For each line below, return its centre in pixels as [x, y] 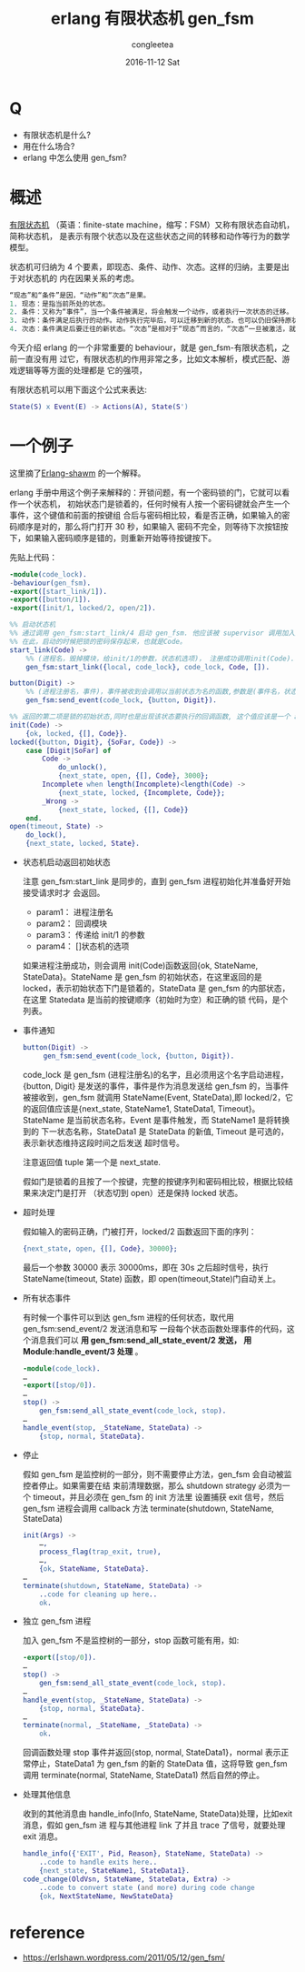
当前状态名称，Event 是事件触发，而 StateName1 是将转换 [182, 1120]
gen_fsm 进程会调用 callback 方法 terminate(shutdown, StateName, [148, 1508]
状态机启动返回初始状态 [66, 862]
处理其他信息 [46, 1795]
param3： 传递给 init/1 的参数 [90, 935]
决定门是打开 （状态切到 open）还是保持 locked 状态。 [141, 1192]
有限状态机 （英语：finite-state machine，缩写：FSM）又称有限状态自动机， [152, 225]
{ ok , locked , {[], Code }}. [77, 733]
